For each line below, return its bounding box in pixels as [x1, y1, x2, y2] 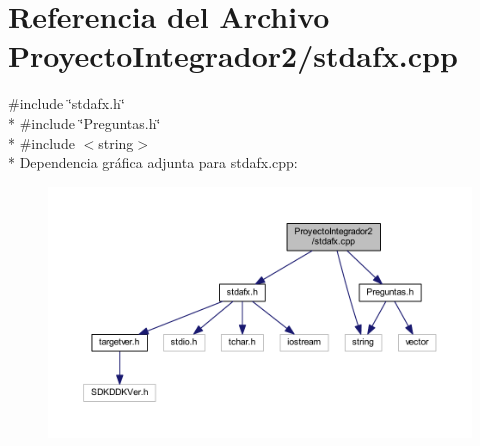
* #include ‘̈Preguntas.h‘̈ [8, 112, 161, 133]
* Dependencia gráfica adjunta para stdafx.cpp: [8, 152, 298, 173]
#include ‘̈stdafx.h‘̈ [8, 93, 125, 114]
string [98, 132, 134, 153]
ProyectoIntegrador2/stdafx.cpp [8, 35, 458, 76]
